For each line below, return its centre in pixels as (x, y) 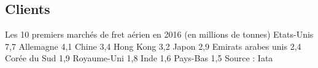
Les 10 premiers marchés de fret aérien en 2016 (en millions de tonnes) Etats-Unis (159, 34)
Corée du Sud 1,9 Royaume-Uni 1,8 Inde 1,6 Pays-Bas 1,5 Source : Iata (139, 58)
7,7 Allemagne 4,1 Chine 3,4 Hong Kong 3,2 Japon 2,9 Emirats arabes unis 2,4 (153, 46)
